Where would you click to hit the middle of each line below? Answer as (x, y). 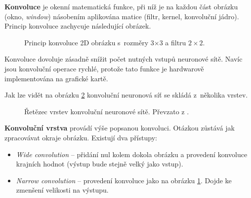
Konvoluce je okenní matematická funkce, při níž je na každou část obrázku (121, 6)
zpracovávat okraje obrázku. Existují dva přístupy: (81, 137)
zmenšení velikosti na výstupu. (62, 190)
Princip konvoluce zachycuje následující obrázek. (78, 26)
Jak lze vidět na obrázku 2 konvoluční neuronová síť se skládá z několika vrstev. (126, 95)
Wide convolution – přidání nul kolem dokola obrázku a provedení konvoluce (132, 154)
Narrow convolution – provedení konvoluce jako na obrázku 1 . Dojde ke (124, 180)
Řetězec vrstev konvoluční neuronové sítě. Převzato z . (107, 111)
